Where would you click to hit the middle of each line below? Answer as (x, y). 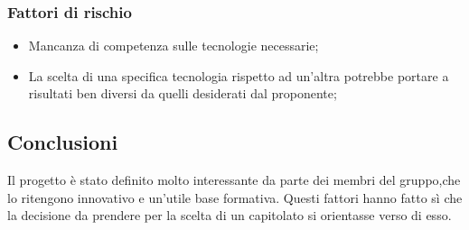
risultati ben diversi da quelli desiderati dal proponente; (183, 93)
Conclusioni (63, 142)
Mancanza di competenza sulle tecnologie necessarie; (174, 46)
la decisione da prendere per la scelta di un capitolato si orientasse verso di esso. (230, 215)
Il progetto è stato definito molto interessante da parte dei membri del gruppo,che (234, 180)
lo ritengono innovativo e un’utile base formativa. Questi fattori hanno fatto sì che (235, 197)
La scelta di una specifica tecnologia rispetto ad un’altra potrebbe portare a (239, 75)
